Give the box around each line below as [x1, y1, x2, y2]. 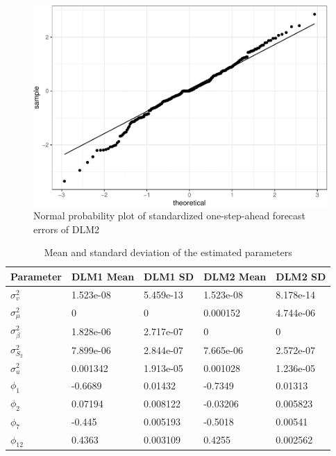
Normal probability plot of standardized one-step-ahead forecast [33, 208, 306, 223]
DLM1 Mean [71, 269, 135, 283]
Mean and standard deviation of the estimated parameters [44, 245, 292, 260]
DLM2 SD [276, 269, 326, 283]
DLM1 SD [144, 269, 194, 283]
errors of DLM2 [33, 221, 100, 236]
